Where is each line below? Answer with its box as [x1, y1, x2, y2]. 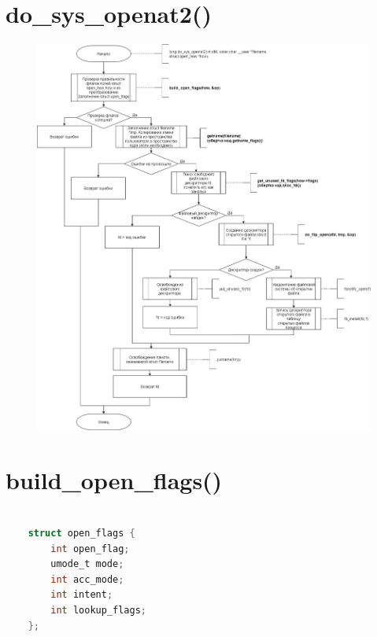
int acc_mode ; [50, 573, 124, 585]
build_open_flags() [6, 463, 223, 495]
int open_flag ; [50, 543, 130, 554]
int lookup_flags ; [50, 605, 147, 616]
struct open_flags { [28, 528, 135, 539]
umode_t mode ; [50, 558, 124, 570]
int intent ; [50, 589, 113, 601]
